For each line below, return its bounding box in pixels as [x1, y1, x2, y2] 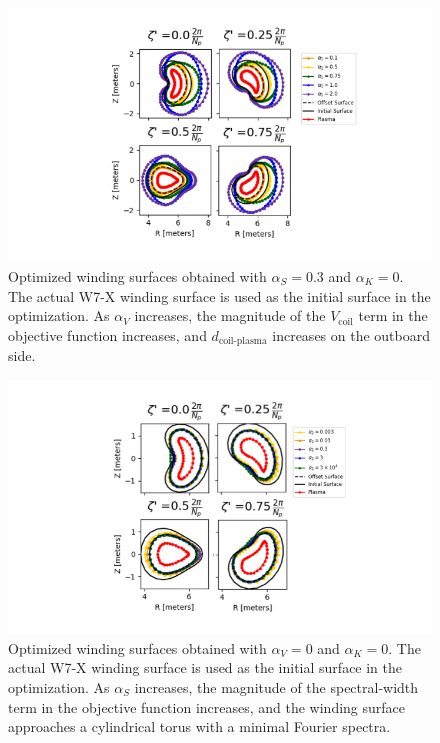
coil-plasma [218, 336, 267, 347]
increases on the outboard [272, 324, 431, 345]
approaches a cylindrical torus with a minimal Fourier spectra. [8, 716, 391, 737]
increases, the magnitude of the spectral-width [134, 676, 419, 697]
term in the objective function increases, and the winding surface [8, 696, 406, 717]
